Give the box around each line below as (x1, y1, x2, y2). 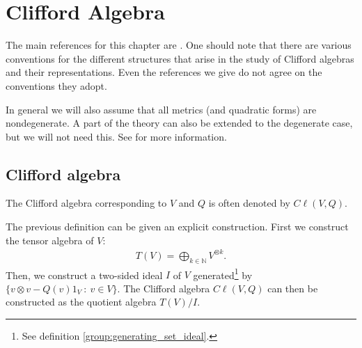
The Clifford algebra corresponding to (6, 196, 167, 210)
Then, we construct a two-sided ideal (6, 267, 163, 282)
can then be (267, 280, 318, 295)
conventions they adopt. (6, 78, 107, 93)
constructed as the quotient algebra (6, 294, 157, 309)
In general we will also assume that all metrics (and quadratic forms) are (6, 102, 317, 116)
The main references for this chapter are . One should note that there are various (6, 38, 352, 52)
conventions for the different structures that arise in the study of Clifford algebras (6, 51, 354, 65)
